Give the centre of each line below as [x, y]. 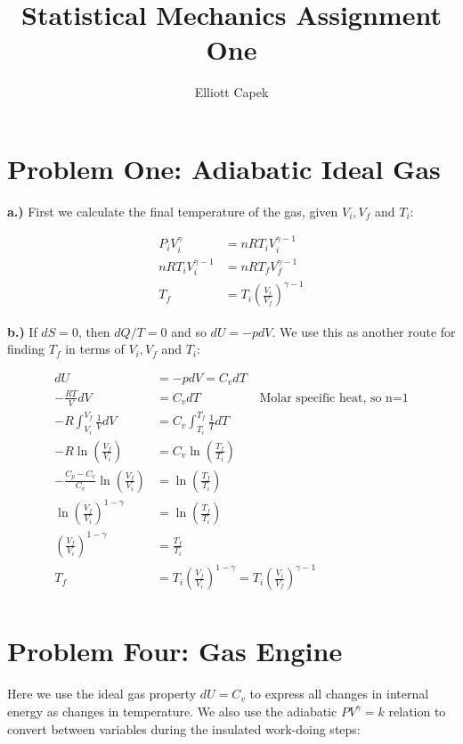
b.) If [22, 331]
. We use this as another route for [364, 331]
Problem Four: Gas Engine [175, 651]
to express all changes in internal [339, 694]
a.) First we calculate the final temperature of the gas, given [173, 211]
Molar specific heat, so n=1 [334, 398]
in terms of [95, 349]
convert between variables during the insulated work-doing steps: [184, 728]
